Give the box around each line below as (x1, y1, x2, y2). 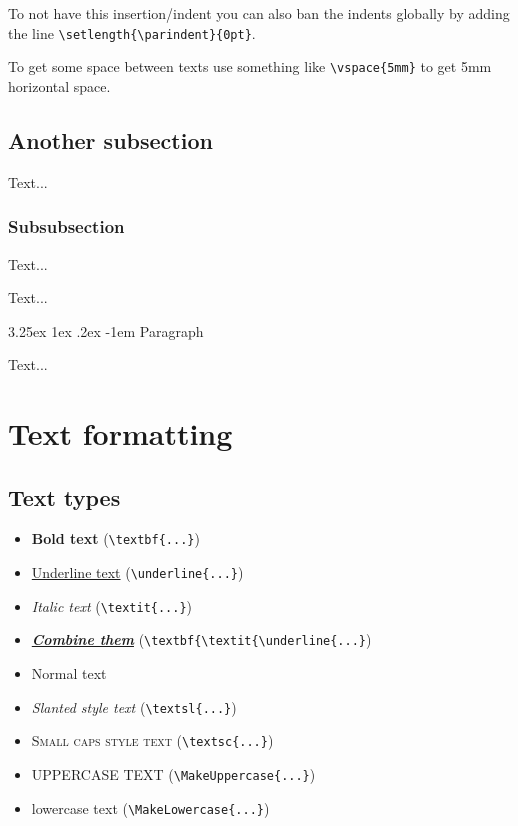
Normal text (31, 663, 107, 684)
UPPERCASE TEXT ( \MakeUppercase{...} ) (31, 764, 316, 784)
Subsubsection (8, 214, 125, 239)
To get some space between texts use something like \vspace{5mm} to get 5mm (8, 56, 492, 77)
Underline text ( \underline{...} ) (31, 562, 244, 583)
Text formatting (8, 413, 233, 454)
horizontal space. (8, 75, 111, 96)
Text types (8, 481, 121, 512)
